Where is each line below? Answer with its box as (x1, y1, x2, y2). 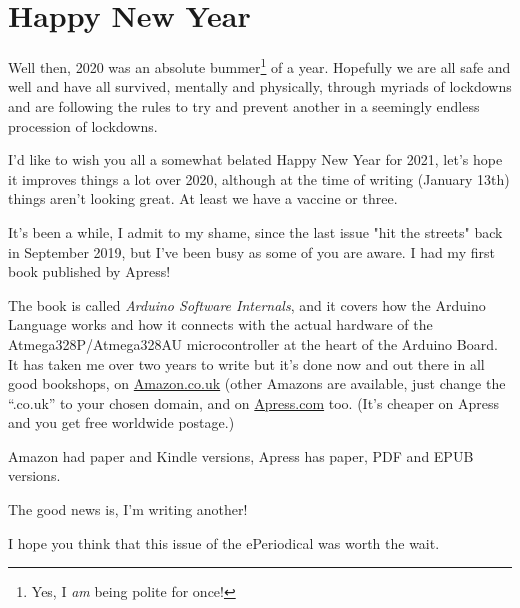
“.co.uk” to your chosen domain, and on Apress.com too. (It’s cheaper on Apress (8, 392, 499, 413)
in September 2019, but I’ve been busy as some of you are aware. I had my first (8, 241, 495, 262)
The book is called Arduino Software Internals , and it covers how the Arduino (8, 294, 486, 315)
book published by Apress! (8, 261, 171, 282)
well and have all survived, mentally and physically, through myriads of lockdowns (8, 76, 512, 97)
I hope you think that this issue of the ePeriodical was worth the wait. (8, 532, 440, 553)
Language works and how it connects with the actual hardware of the (8, 314, 433, 335)
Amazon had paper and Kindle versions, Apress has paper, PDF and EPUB (8, 445, 474, 466)
